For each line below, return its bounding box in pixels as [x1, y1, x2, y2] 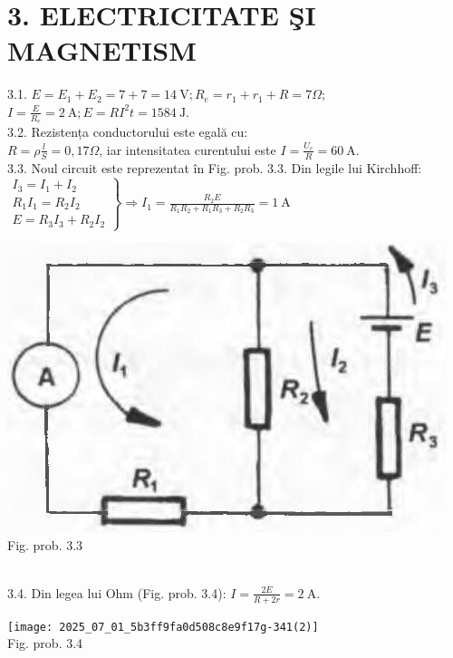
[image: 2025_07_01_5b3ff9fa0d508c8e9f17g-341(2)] [7, 620, 319, 634]
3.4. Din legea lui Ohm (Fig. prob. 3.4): [7, 583, 226, 602]
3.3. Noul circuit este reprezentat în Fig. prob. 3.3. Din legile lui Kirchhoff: [7, 158, 422, 177]
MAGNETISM [7, 32, 197, 69]
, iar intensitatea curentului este [99, 140, 276, 159]
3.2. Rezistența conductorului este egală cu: [7, 122, 248, 141]
